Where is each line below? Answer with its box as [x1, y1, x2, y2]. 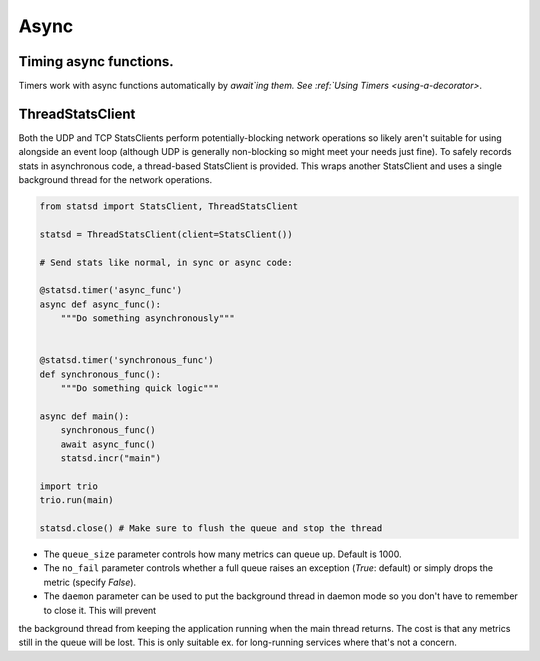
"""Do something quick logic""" [60, 383, 220, 394]
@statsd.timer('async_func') [39, 285, 183, 296]
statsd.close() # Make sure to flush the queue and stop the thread [39, 523, 383, 534]
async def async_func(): [39, 298, 162, 310]
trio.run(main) [39, 495, 114, 506]
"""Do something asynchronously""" [60, 313, 235, 324]
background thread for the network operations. [18, 174, 213, 186]
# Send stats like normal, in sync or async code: [39, 256, 294, 268]
